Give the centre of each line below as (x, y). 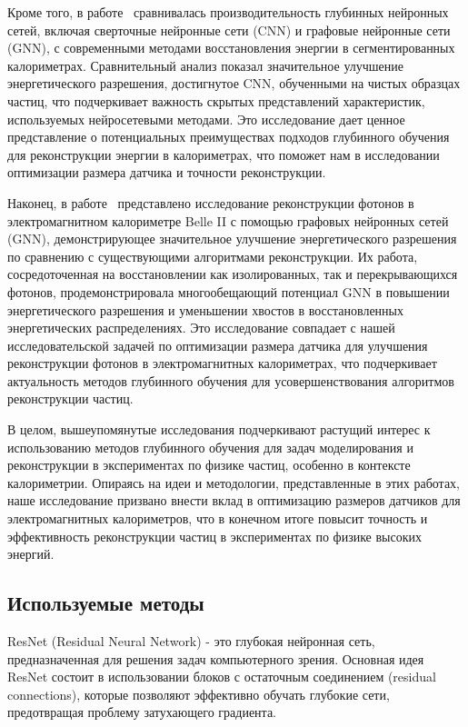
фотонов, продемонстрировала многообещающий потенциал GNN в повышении (229, 291)
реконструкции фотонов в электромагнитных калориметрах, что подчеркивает (222, 363)
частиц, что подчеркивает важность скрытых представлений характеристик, (216, 100)
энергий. (31, 554)
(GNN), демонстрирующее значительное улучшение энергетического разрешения (232, 239)
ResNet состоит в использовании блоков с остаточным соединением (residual (222, 677)
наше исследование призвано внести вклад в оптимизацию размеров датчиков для (234, 500)
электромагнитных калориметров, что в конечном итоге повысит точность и (218, 518)
